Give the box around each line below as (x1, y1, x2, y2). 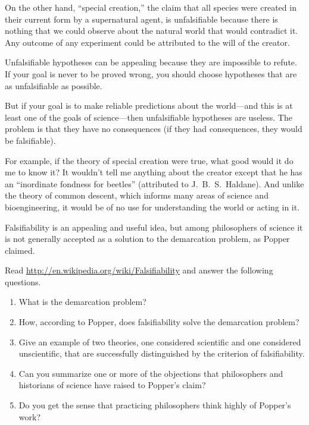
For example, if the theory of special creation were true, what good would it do (5, 154, 294, 166)
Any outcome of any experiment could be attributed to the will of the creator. (5, 36, 290, 48)
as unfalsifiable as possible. (5, 79, 102, 92)
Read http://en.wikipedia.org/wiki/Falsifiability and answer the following (5, 264, 273, 276)
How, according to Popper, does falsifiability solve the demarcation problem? (18, 316, 299, 328)
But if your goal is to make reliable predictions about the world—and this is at (5, 99, 293, 112)
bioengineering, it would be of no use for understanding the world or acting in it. (5, 200, 300, 213)
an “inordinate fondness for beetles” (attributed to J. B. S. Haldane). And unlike (5, 177, 304, 190)
